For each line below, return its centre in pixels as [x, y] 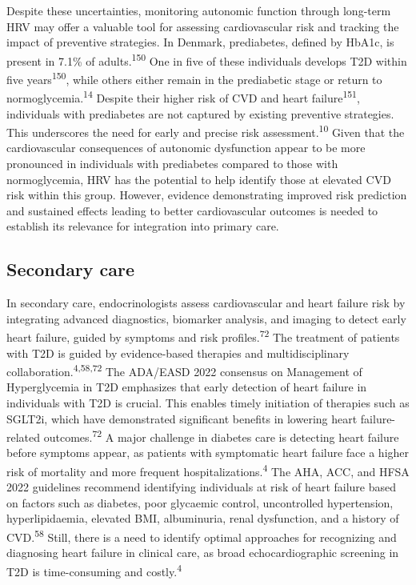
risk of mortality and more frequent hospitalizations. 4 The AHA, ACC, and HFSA [208, 470]
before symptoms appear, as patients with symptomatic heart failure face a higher [208, 453]
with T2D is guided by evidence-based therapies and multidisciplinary [178, 353]
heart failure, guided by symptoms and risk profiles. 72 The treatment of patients [203, 336]
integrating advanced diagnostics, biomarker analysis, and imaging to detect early [206, 318]
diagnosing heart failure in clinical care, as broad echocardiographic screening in [203, 553]
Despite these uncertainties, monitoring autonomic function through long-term [199, 10]
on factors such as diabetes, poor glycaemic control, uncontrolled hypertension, [200, 502]
